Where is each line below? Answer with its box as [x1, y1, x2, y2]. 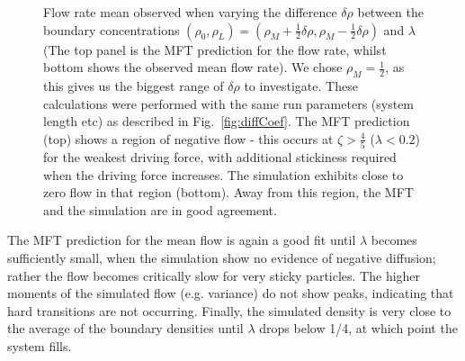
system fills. [7, 337, 72, 356]
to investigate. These [244, 76, 358, 95]
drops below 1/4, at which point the [259, 319, 458, 338]
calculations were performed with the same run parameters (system [43, 94, 415, 113]
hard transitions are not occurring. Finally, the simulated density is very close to [7, 301, 452, 320]
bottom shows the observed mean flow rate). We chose [43, 58, 343, 77]
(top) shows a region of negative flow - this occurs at [43, 129, 334, 148]
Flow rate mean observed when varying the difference [43, 3, 337, 21]
